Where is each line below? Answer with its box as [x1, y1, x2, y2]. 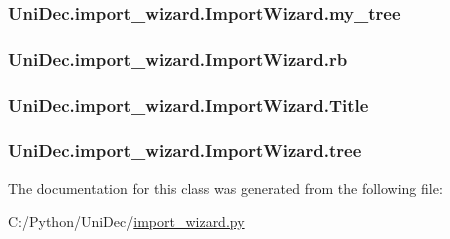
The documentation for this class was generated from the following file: [8, 177, 443, 198]
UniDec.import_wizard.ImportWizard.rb [8, 46, 348, 71]
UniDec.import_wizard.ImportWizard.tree [8, 138, 362, 163]
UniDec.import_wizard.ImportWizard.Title [8, 92, 369, 117]
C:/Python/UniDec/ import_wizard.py [8, 211, 245, 232]
